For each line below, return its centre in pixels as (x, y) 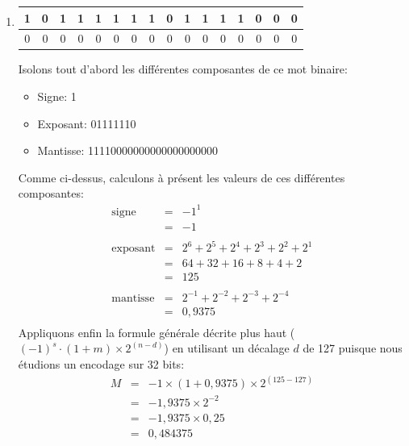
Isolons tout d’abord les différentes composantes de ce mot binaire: (183, 69)
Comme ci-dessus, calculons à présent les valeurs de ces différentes (182, 177)
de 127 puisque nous (353, 348)
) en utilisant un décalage (227, 348)
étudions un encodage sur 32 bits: (101, 364)
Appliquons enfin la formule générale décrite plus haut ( (157, 332)
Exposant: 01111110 (87, 123)
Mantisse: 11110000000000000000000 (127, 150)
